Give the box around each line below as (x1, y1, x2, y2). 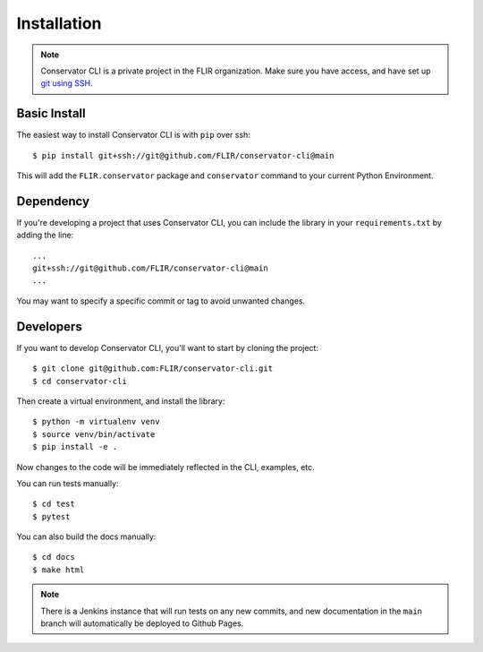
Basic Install (16, 106, 86, 121)
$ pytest (32, 511, 71, 521)
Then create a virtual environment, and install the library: (16, 395, 225, 407)
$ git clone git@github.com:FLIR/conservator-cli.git (32, 364, 273, 373)
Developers (16, 319, 82, 334)
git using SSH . (40, 78, 93, 89)
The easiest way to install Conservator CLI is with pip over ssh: (16, 130, 250, 141)
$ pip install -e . (32, 442, 118, 452)
